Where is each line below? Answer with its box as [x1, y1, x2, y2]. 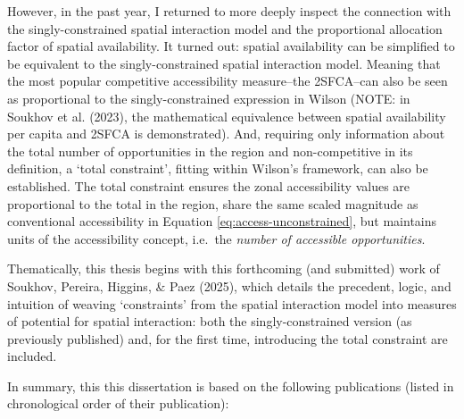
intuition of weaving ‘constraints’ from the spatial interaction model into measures [7, 294, 457, 313]
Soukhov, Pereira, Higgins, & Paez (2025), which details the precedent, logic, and [7, 276, 452, 295]
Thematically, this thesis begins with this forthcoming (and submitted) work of [7, 259, 440, 278]
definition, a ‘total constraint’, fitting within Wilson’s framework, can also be [7, 159, 428, 178]
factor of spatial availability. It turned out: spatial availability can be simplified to [7, 37, 455, 55]
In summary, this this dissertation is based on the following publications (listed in [7, 376, 454, 395]
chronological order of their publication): [7, 394, 229, 413]
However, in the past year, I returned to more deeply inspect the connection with [7, 2, 452, 20]
